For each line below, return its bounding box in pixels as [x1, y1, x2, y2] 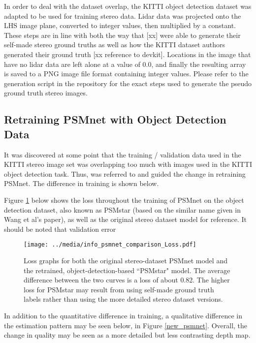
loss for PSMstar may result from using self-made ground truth [24, 284, 214, 294]
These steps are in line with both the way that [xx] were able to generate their [4, 30, 241, 40]
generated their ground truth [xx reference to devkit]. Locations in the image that [4, 49, 251, 59]
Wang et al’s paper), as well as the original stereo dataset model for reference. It [4, 214, 247, 224]
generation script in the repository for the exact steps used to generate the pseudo [4, 78, 252, 88]
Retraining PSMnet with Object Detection [4, 112, 226, 127]
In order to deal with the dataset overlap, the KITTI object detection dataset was [4, 1, 252, 11]
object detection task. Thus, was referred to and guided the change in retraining [4, 168, 246, 179]
